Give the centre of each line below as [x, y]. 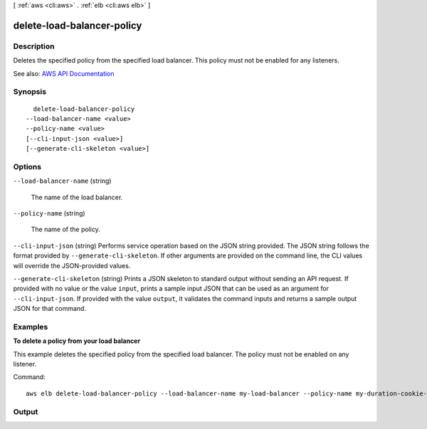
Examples [31, 327]
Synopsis [30, 92]
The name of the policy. [66, 229]
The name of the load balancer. [77, 197]
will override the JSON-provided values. [72, 265]
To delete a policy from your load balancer [77, 341]
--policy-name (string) [49, 213]
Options [27, 166]
